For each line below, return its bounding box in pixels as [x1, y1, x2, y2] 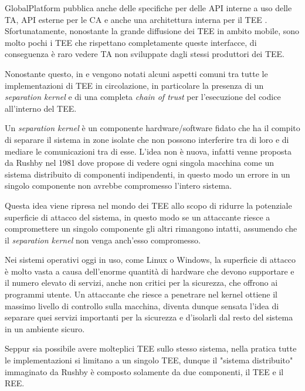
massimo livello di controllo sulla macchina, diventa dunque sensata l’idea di [5, 299, 279, 312]
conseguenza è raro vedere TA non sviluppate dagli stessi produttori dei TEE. [5, 48, 284, 60]
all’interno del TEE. [5, 102, 77, 114]
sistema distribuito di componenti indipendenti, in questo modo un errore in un [5, 168, 290, 180]
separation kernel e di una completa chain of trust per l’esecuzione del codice [5, 91, 281, 103]
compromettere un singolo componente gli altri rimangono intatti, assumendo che [5, 222, 297, 235]
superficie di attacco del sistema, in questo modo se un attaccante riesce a [5, 210, 270, 223]
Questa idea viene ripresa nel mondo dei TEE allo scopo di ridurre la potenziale [5, 199, 292, 211]
